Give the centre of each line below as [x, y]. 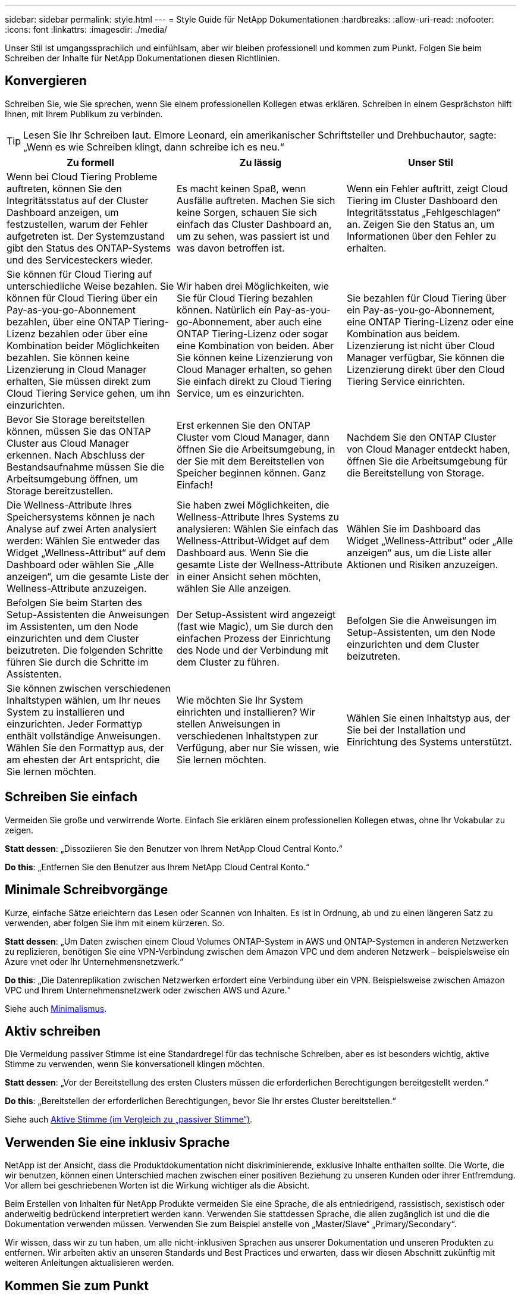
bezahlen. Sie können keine [68, 357]
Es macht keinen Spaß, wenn [241, 188]
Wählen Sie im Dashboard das [414, 529]
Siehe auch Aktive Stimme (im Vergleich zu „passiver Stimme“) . [129, 1120]
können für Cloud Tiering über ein [82, 298]
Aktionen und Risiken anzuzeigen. [422, 564]
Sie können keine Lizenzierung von [255, 357]
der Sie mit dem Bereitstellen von [250, 461]
